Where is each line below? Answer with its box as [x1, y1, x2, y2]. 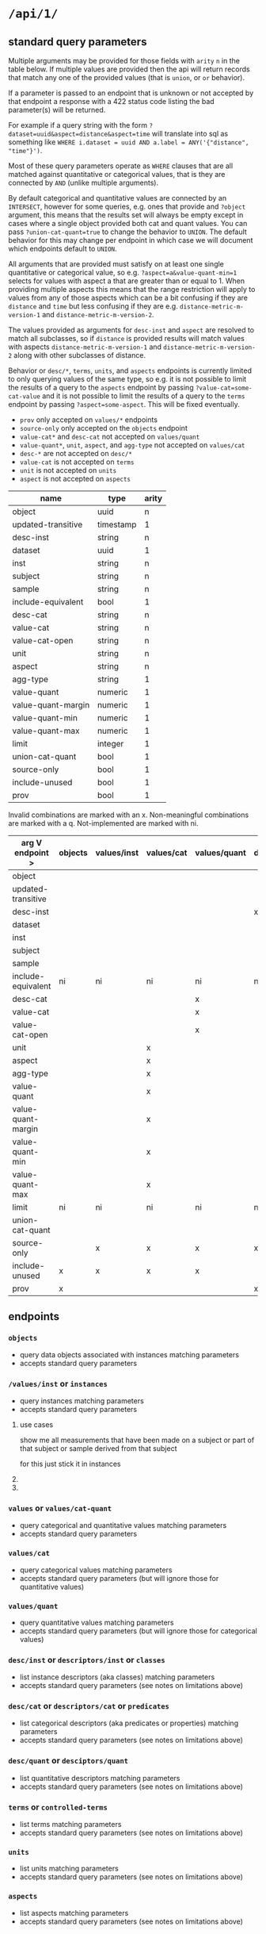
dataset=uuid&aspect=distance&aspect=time [8, 130, 150, 138]
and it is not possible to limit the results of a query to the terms [42, 391, 245, 401]
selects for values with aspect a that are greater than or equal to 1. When [8, 276, 245, 286]
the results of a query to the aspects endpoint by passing [8, 383, 194, 392]
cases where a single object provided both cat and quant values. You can [8, 219, 248, 228]
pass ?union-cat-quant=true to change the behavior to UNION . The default [8, 227, 247, 236]
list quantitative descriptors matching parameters [19, 1773, 180, 1782]
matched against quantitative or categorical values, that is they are [8, 170, 226, 178]
